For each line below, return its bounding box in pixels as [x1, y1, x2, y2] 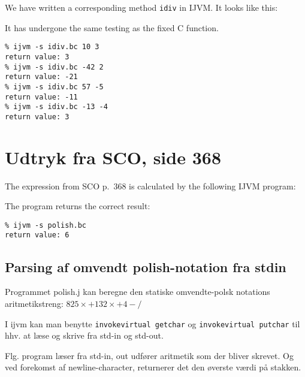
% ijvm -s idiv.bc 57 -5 [5, 82, 104, 91]
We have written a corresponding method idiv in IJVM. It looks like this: [5, 1, 278, 13]
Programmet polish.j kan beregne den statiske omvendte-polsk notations [5, 285, 270, 298]
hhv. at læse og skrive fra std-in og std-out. [5, 329, 164, 342]
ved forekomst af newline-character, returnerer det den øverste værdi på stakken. [5, 361, 301, 373]
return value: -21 [5, 73, 78, 82]
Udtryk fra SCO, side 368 [5, 144, 221, 169]
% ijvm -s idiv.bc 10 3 [5, 43, 99, 52]
